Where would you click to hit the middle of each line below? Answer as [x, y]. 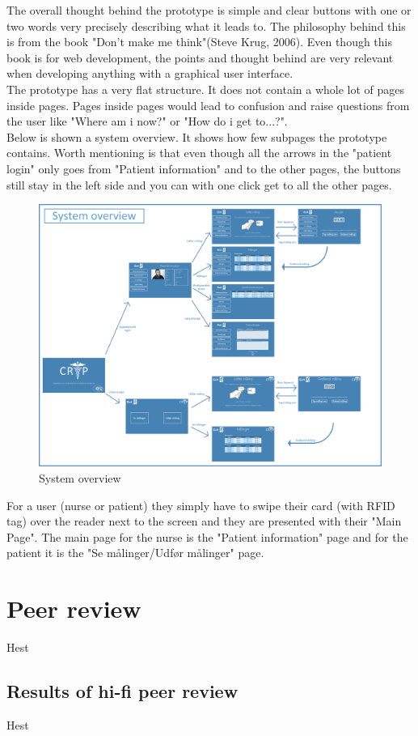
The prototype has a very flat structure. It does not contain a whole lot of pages [206, 89]
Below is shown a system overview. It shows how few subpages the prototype [197, 136]
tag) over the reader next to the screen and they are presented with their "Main [204, 521]
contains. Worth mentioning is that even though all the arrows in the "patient [199, 153]
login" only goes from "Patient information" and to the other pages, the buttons [204, 168]
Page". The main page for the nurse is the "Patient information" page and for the [207, 536]
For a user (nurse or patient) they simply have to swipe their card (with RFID [201, 505]
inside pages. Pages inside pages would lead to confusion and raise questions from [208, 105]
